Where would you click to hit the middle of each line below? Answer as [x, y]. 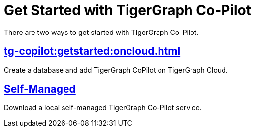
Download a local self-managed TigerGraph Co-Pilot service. [103, 108]
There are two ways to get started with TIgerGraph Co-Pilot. [101, 32]
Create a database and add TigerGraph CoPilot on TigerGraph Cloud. [116, 70]
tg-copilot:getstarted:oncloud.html [92, 51]
